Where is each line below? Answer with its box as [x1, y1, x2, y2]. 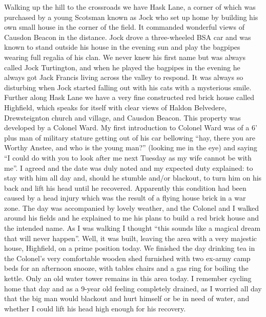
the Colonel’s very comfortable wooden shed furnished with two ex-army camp [4, 252, 251, 263]
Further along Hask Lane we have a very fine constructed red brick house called [4, 92, 255, 103]
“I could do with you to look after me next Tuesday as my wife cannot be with [4, 152, 252, 163]
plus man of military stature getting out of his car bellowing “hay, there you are [4, 132, 256, 143]
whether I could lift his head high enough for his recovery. [4, 303, 186, 313]
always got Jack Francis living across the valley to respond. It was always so [4, 72, 243, 83]
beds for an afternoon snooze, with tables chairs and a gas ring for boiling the [4, 263, 249, 273]
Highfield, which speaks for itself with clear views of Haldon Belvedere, [4, 102, 227, 112]
